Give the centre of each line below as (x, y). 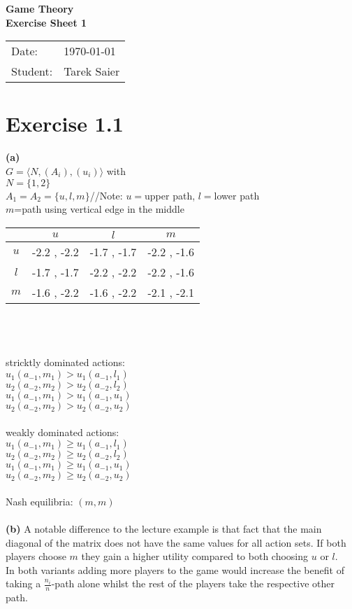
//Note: (106, 195)
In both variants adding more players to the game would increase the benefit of (175, 569)
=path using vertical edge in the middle (99, 209)
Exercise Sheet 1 (46, 22)
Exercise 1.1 (65, 124)
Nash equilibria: (39, 501)
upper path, (170, 195)
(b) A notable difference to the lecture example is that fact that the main (164, 529)
